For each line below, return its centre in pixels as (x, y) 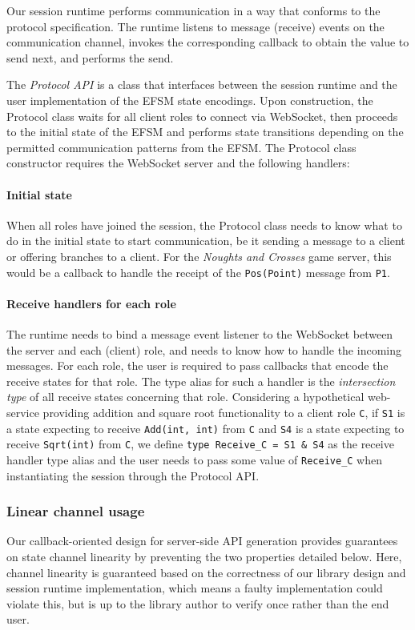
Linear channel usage (76, 511)
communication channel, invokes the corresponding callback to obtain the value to (208, 42)
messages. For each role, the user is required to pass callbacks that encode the (197, 365)
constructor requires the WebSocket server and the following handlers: (178, 163)
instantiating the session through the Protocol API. (133, 475)
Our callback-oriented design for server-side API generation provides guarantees (202, 541)
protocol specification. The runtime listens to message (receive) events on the (195, 26)
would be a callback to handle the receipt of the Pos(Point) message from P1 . (198, 272)
